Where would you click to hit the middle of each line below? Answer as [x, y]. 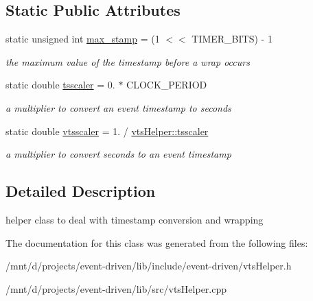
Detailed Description [81, 191]
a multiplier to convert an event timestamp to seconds [118, 107]
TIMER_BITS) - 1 [232, 39]
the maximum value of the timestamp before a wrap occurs [128, 61]
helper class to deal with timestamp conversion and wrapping [135, 219]
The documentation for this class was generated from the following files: [157, 242]
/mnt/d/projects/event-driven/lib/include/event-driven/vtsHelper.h [149, 266]
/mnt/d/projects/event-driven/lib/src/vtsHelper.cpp [116, 288]
